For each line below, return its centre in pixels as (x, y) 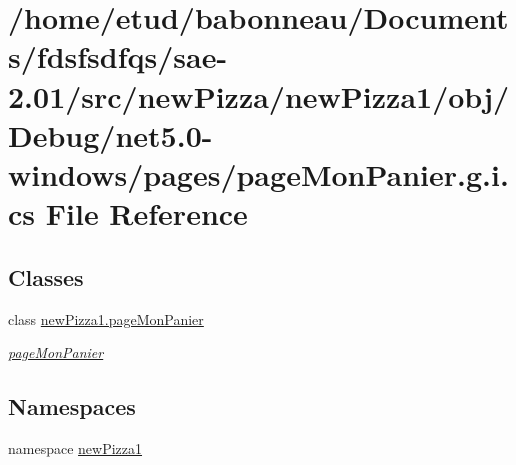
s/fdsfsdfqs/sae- (118, 56)
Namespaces (72, 406)
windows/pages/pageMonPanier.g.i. (258, 173)
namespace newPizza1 (75, 447)
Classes (46, 276)
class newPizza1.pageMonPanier (106, 318)
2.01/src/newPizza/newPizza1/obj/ (259, 95)
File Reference (146, 213)
